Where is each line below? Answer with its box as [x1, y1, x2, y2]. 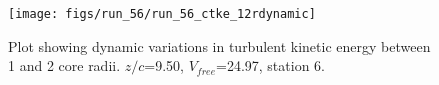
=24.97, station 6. [216, 55, 325, 76]
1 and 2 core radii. [8, 55, 121, 76]
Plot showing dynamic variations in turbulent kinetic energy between [8, 35, 431, 56]
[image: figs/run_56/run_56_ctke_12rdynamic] [8, 7, 316, 21]
